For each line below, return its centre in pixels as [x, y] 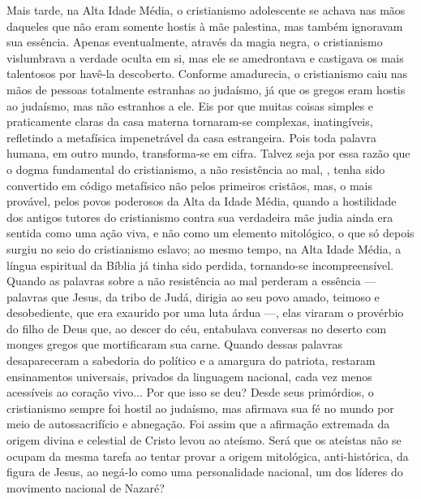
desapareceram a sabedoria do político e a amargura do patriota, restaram [191, 360]
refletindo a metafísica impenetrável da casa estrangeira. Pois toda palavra [192, 137]
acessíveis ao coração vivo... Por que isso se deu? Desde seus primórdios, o [190, 392]
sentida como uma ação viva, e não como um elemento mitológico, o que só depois [210, 233]
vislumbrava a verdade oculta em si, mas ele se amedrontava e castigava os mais [205, 57]
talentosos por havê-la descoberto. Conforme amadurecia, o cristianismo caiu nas [207, 74]
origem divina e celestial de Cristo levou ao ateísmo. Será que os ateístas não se [204, 440]
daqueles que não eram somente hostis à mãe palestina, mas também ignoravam [205, 26]
